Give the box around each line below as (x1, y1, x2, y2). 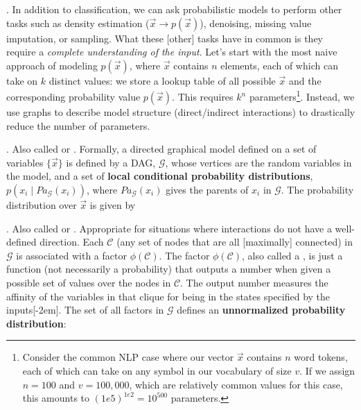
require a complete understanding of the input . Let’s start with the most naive (6, 44, 337, 59)
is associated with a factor (16, 248, 127, 262)
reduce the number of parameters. (6, 118, 150, 133)
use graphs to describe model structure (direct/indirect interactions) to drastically (6, 105, 355, 119)
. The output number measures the (180, 275, 328, 289)
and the (288, 73, 322, 87)
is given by (89, 198, 136, 212)
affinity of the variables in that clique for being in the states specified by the (6, 289, 331, 303)
